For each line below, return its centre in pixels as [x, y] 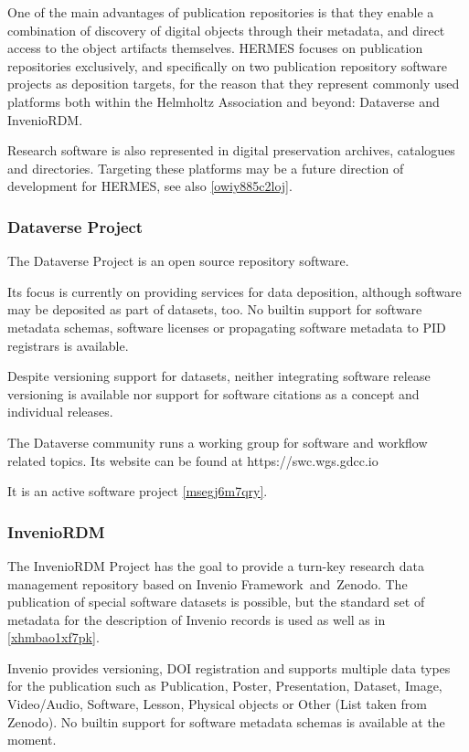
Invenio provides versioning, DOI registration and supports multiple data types [229, 667]
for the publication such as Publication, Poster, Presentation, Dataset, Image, [225, 686]
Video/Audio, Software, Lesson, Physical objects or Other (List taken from [217, 704]
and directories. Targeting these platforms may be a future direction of [206, 168]
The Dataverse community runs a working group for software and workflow [218, 442]
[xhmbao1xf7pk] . [53, 637]
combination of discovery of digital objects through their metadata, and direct [226, 30]
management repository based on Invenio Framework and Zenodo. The [208, 583]
